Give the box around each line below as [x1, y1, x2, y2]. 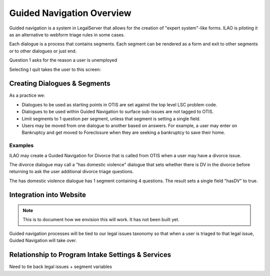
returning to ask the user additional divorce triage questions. [9, 169, 134, 175]
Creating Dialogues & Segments [9, 79, 111, 88]
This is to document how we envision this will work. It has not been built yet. [22, 217, 179, 223]
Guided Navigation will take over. [9, 238, 77, 244]
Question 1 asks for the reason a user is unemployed [9, 57, 117, 63]
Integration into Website [9, 191, 86, 199]
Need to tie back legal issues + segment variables [9, 264, 112, 270]
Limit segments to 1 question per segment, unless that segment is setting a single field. [21, 115, 201, 122]
